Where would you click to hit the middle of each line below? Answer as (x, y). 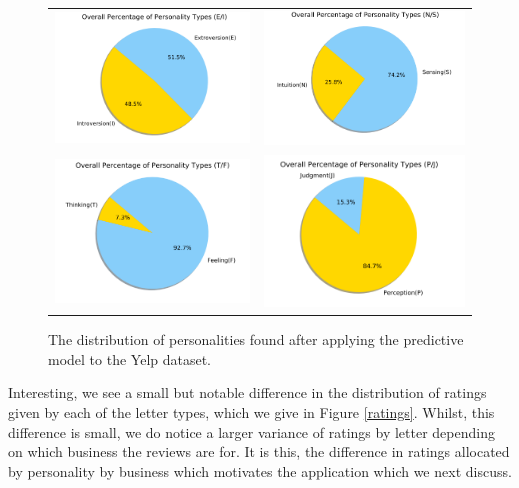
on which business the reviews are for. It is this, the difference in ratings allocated (259, 451)
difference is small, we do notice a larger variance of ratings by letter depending (251, 431)
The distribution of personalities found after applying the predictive (256, 339)
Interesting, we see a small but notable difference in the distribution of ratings (247, 392)
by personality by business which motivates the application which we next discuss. (260, 470)
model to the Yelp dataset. (130, 358)
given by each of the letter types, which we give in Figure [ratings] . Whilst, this (251, 412)
